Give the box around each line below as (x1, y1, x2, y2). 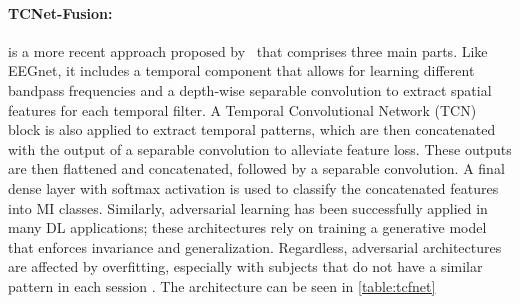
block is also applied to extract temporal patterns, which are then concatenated (8, 119, 496, 140)
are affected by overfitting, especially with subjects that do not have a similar (8, 256, 483, 277)
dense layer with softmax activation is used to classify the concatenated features (8, 177, 499, 198)
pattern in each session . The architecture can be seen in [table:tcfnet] (8, 275, 436, 296)
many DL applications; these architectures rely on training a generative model (8, 217, 487, 238)
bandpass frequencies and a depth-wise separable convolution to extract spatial (8, 79, 492, 100)
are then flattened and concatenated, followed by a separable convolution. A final (8, 158, 505, 179)
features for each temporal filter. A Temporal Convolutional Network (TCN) (8, 99, 477, 120)
